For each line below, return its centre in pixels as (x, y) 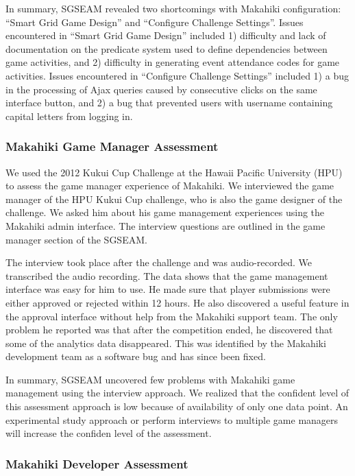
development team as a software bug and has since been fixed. (136, 356)
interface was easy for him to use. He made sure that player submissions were (168, 289)
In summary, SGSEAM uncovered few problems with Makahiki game (150, 379)
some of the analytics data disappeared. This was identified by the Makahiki (166, 343)
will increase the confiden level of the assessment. (109, 433)
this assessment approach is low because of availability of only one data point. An (177, 406)
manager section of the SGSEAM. (76, 239)
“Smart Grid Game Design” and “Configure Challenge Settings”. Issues (155, 22)
